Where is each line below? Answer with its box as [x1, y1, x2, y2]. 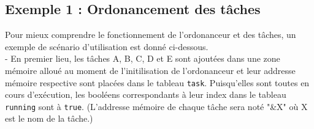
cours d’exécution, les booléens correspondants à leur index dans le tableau [5, 88, 286, 101]
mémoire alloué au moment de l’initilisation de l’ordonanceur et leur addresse [5, 64, 296, 76]
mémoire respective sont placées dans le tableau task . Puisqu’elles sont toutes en [5, 76, 310, 89]
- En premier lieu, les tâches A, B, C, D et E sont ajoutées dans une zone [5, 52, 280, 65]
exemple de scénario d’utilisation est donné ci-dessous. [5, 40, 209, 53]
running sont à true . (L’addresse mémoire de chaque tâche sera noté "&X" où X [5, 100, 308, 112]
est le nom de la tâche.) [5, 112, 93, 125]
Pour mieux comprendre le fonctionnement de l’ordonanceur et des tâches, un [5, 28, 296, 41]
